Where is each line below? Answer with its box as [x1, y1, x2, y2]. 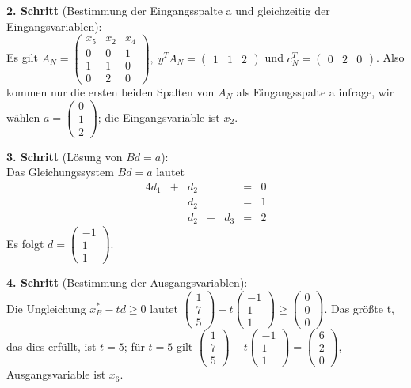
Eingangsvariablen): [6, 17, 102, 34]
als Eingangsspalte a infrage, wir [236, 83, 394, 100]
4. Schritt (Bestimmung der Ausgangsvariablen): [6, 274, 248, 291]
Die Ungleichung [6, 299, 86, 316]
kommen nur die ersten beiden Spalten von [6, 83, 215, 100]
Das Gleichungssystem [6, 164, 114, 180]
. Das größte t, [324, 299, 394, 316]
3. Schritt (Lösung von [6, 148, 123, 164]
